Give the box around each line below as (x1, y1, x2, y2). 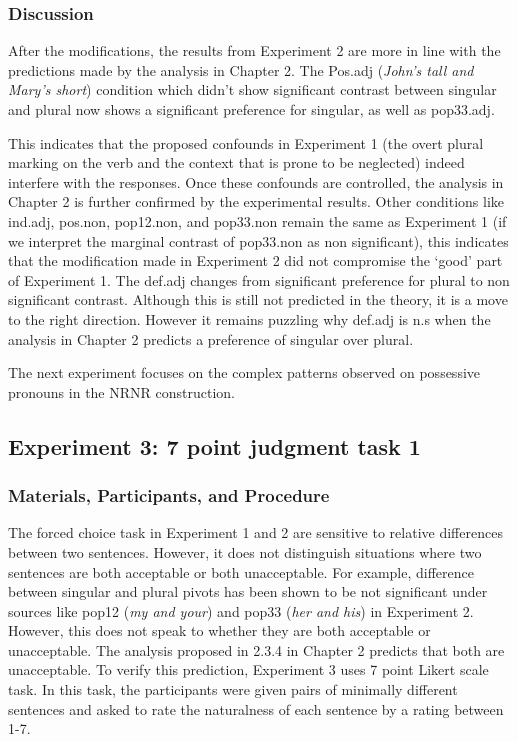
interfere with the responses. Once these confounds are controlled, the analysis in (8, 171, 504, 192)
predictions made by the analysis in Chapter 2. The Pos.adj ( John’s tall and (8, 59, 474, 80)
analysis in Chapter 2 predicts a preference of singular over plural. (8, 328, 414, 349)
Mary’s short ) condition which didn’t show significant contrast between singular (8, 79, 497, 100)
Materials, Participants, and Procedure (8, 483, 330, 508)
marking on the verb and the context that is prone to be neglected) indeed (8, 152, 465, 173)
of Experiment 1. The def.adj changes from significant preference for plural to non (8, 269, 510, 290)
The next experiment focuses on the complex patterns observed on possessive (8, 362, 481, 383)
